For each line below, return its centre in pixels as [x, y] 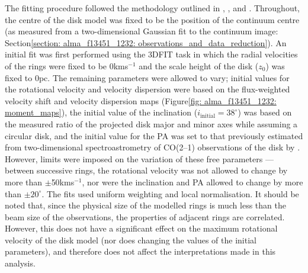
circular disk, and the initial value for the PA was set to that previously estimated [154, 135]
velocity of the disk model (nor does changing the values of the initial [131, 240]
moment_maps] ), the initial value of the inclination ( [101, 112]
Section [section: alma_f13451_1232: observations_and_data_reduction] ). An [146, 42]
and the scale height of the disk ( [199, 65]
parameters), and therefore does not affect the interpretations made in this [140, 251]
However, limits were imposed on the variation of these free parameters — [139, 158]
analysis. [20, 263]
